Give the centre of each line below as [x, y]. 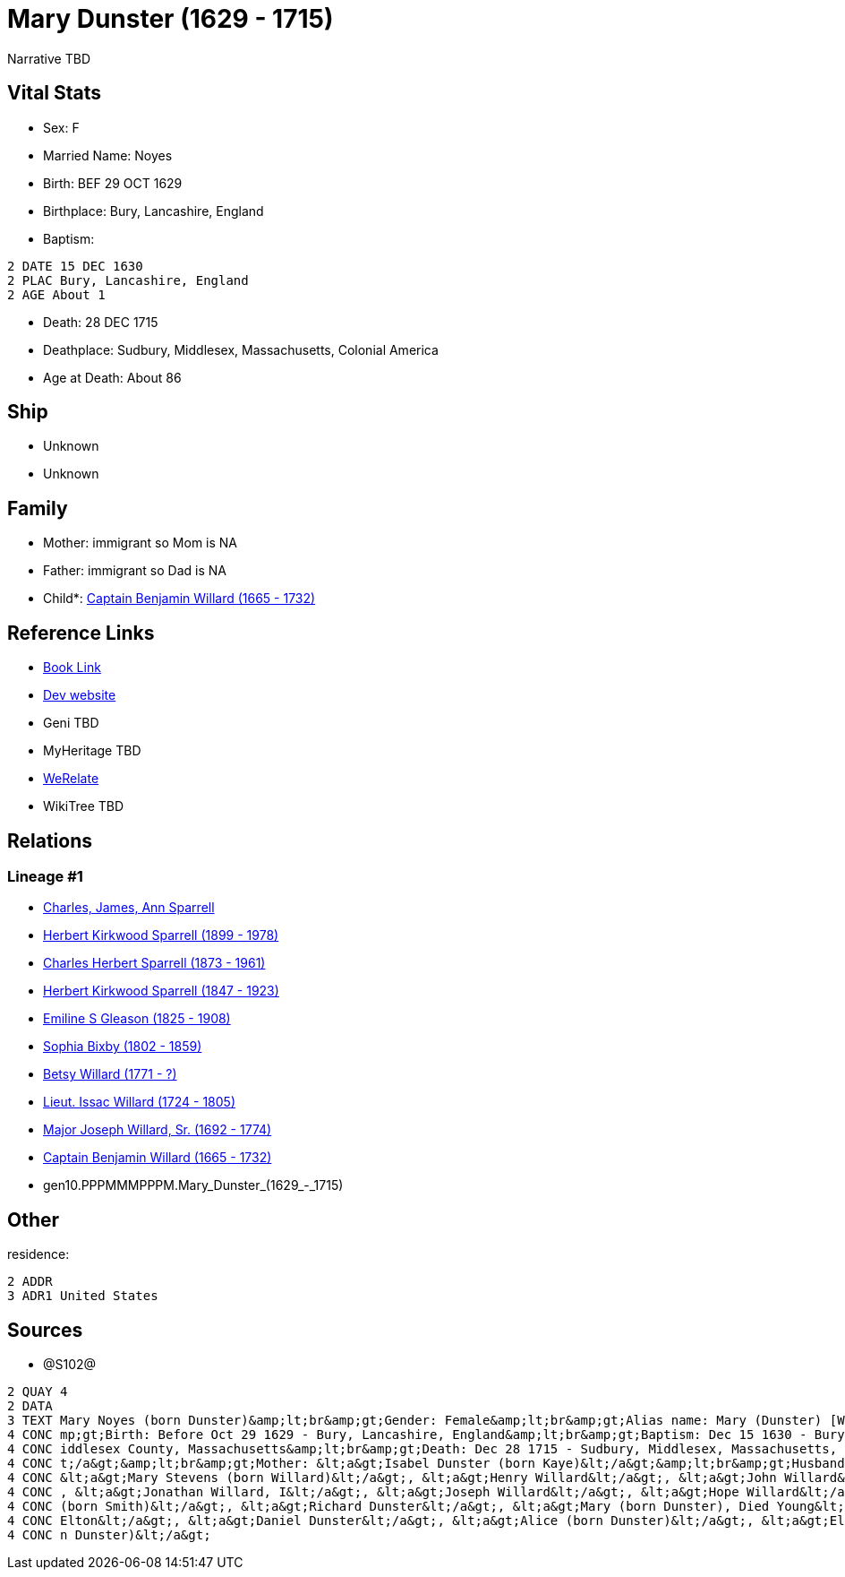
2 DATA [30, 1406]
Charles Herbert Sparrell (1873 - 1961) [154, 963]
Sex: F [61, 127]
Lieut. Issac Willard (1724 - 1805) [140, 1102]
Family [38, 508]
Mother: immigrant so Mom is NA [141, 543]
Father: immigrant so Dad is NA [135, 571]
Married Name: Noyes [108, 155]
